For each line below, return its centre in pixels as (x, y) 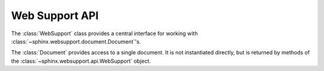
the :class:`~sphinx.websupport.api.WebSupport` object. (81, 61)
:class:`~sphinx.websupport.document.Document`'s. (76, 41)
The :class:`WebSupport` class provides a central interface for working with (104, 33)
